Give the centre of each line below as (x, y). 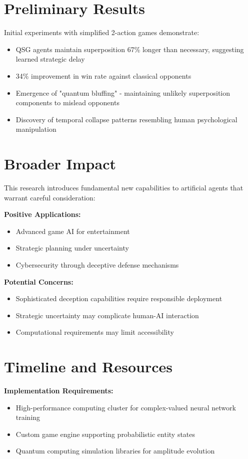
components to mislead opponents (67, 102)
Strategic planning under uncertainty (72, 248)
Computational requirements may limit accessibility (95, 332)
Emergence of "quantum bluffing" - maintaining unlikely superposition (123, 92)
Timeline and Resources (88, 367)
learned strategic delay (50, 59)
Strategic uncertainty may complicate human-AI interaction (107, 315)
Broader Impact (60, 164)
